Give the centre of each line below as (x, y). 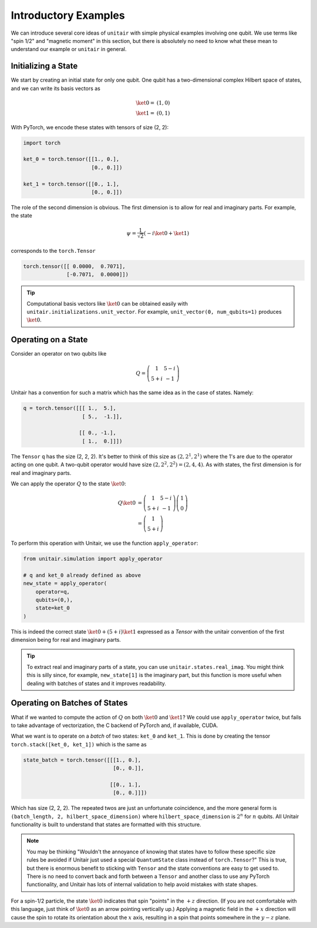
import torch (42, 143)
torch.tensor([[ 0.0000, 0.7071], (74, 266)
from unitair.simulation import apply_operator (93, 559)
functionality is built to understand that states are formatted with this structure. (106, 825)
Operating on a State (49, 340)
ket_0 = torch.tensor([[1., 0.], (71, 159)
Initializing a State (44, 66)
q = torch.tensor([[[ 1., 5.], (70, 408)
